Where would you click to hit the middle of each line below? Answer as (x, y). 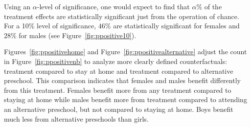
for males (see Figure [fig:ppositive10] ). (78, 35)
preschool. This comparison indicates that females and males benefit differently (122, 80)
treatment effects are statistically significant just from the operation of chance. (122, 16)
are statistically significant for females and (176, 26)
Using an (17, 6)
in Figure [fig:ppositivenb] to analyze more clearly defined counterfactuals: (115, 61)
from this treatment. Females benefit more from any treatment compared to (118, 90)
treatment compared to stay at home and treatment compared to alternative (119, 71)
